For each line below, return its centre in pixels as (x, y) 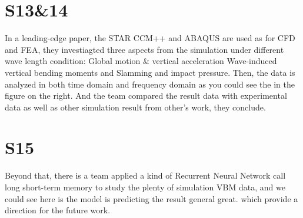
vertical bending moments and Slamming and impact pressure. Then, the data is (150, 72)
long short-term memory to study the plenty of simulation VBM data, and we (145, 187)
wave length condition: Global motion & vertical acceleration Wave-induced (141, 61)
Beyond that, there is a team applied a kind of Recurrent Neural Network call (145, 175)
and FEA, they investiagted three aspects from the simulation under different (144, 49)
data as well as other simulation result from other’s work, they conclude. (135, 107)
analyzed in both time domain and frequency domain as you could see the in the (150, 84)
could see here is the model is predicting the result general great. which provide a (151, 198)
